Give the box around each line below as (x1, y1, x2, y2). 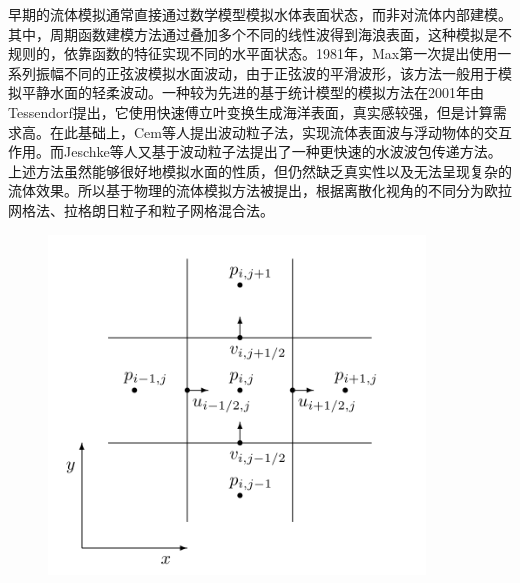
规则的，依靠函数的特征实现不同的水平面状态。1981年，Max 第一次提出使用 (8, 43, 498, 64)
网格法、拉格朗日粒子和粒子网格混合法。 (8, 199, 274, 220)
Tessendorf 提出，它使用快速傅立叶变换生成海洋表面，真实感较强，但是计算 (8, 101, 493, 122)
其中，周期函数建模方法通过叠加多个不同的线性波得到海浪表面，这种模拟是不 (8, 23, 512, 44)
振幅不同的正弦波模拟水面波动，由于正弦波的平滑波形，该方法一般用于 (35, 62, 498, 83)
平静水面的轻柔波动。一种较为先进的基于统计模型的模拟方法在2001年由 (21, 82, 484, 103)
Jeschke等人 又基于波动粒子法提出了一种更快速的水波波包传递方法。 (63, 141, 502, 162)
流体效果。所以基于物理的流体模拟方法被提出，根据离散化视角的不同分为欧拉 (8, 180, 512, 201)
